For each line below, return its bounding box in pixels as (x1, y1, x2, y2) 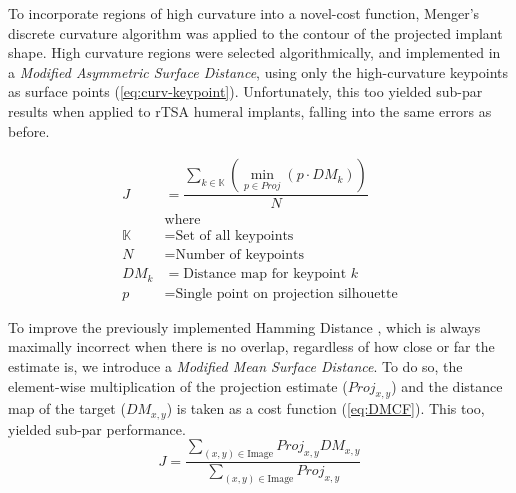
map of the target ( (8, 398, 126, 419)
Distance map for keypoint (183, 267, 347, 282)
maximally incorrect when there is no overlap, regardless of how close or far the (8, 336, 495, 357)
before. (8, 120, 50, 141)
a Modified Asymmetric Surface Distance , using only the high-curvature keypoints (8, 61, 508, 82)
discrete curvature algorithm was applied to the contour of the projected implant (8, 22, 503, 43)
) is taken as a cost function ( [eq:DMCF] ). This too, (166, 398, 485, 419)
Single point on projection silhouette (175, 286, 398, 301)
